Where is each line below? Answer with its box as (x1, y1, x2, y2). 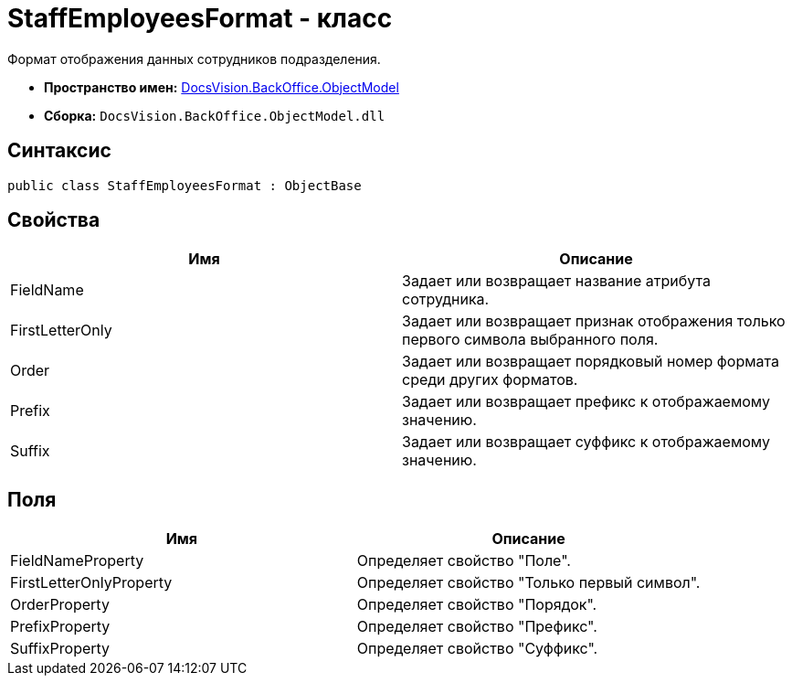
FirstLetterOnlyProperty (10, 573, 173, 592)
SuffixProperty (10, 639, 111, 658)
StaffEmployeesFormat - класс (7, 3, 393, 34)
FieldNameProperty (10, 551, 144, 571)
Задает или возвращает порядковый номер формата (402, 352, 779, 371)
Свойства (7, 208, 100, 232)
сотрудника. (402, 290, 490, 309)
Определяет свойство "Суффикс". (356, 639, 598, 658)
